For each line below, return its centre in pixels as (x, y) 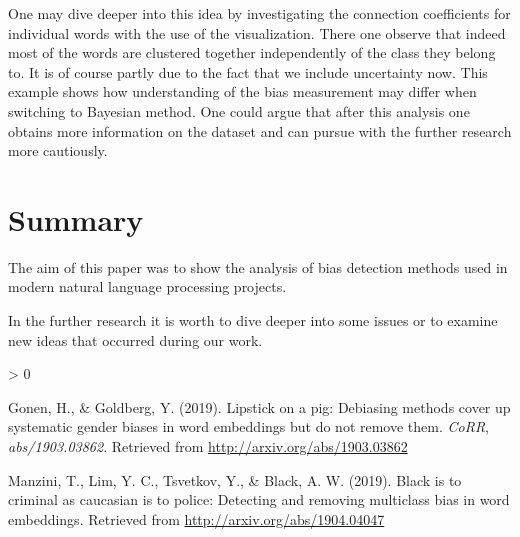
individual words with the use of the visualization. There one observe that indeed (257, 32)
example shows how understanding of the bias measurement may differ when (242, 91)
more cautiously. (58, 150)
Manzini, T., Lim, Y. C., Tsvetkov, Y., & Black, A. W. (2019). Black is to (235, 479)
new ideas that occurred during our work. (135, 339)
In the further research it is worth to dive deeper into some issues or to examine (253, 320)
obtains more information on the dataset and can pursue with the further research (260, 130)
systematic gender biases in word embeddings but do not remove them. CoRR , (249, 426)
